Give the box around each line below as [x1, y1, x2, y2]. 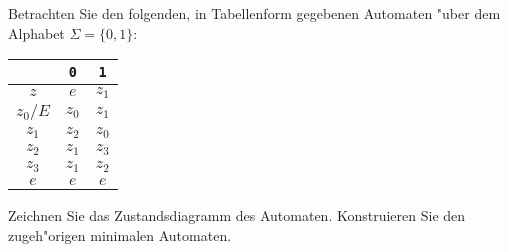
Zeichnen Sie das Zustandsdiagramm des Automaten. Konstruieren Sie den [8, 204, 466, 225]
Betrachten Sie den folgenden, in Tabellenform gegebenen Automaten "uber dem [8, 3, 501, 23]
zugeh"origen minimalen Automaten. [8, 224, 232, 245]
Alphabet [8, 22, 65, 43]
